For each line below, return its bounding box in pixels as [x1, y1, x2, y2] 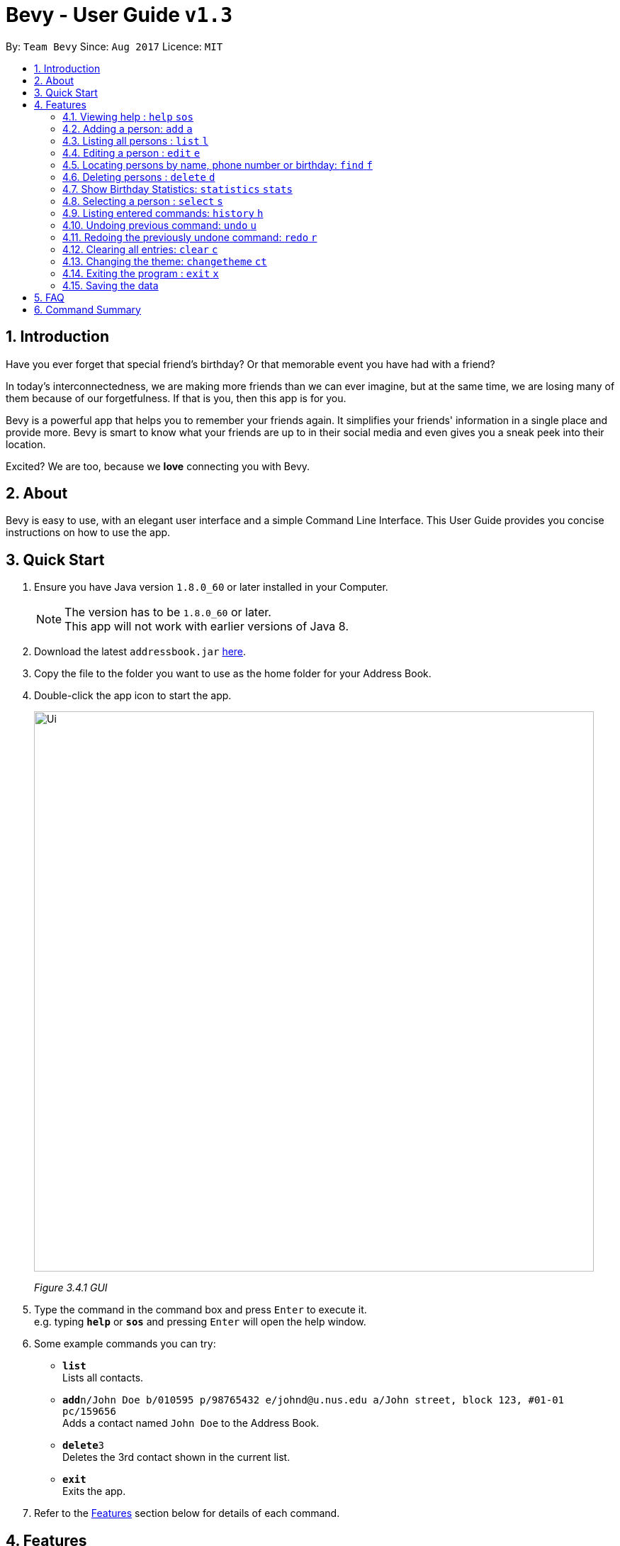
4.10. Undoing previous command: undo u [62, 218, 257, 231]
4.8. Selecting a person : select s [62, 194, 223, 207]
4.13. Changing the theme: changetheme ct [62, 255, 267, 267]
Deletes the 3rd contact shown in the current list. [62, 1451, 291, 1464]
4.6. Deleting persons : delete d [62, 170, 215, 183]
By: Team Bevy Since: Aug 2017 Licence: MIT [6, 40, 223, 52]
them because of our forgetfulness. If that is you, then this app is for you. [6, 391, 346, 404]
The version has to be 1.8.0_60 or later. [64, 605, 271, 620]
